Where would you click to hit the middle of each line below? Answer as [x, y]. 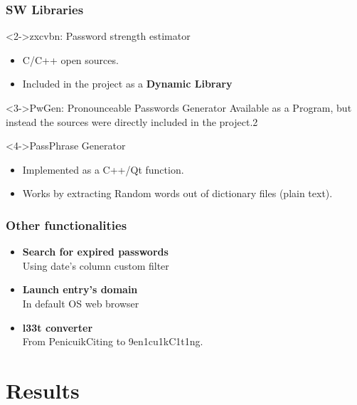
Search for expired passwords [95, 252]
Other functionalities [66, 225]
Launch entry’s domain [80, 289]
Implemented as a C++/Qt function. [103, 169]
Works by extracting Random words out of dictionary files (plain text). [177, 193]
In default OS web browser [81, 303]
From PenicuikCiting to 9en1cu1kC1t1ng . [113, 341]
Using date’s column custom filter [96, 265]
